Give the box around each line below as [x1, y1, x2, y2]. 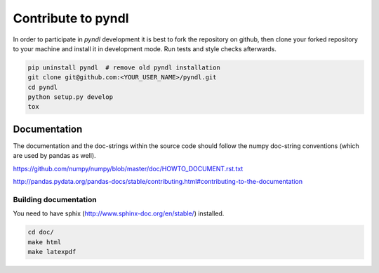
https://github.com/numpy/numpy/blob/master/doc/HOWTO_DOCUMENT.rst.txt [13, 164, 244, 173]
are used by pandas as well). [13, 152, 96, 160]
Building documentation [13, 194, 98, 204]
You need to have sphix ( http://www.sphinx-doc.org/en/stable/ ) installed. [13, 209, 225, 218]
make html [27, 238, 62, 246]
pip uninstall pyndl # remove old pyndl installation [27, 63, 220, 72]
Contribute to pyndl [13, 11, 129, 26]
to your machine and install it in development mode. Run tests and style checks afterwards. [13, 44, 277, 53]
